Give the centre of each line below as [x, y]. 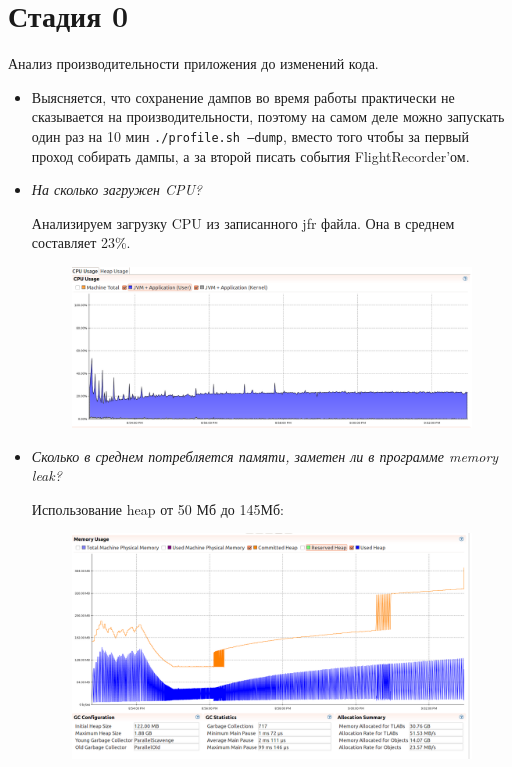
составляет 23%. [81, 242]
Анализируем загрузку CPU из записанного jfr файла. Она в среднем [243, 222]
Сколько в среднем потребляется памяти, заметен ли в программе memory [265, 455]
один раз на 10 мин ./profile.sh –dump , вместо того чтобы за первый [250, 135]
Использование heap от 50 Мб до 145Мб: [157, 508]
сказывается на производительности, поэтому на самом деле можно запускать [268, 116]
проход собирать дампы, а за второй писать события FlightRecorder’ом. [250, 155]
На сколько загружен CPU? [116, 189]
